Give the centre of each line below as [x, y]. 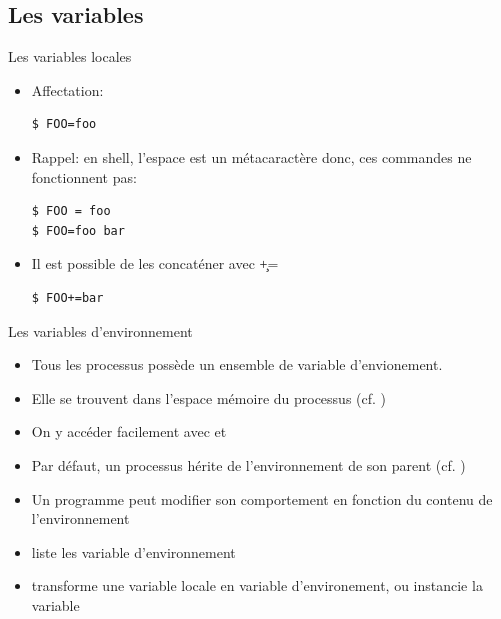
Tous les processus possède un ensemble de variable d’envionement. [237, 364]
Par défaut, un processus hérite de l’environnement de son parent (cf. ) [248, 464]
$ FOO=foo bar [78, 230]
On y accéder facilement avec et [129, 431]
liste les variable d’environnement [133, 551]
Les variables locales [70, 56]
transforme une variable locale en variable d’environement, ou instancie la [257, 585]
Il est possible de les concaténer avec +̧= [155, 263]
